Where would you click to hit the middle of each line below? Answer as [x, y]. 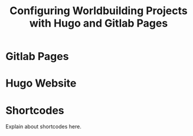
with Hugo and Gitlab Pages [99, 23]
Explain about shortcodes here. [44, 127]
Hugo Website [41, 83]
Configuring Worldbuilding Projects [99, 11]
